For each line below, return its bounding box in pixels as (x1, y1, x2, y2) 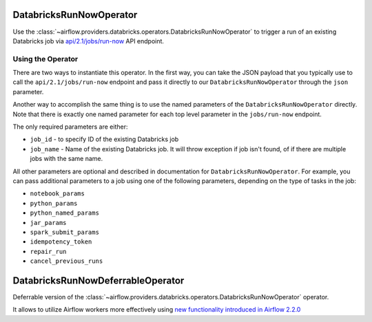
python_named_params (30, 209, 100, 217)
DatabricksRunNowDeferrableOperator (12, 275, 185, 286)
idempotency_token (30, 238, 92, 246)
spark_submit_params (30, 228, 100, 236)
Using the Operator (12, 54, 79, 63)
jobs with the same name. (30, 155, 103, 163)
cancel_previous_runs (30, 257, 103, 265)
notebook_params (30, 190, 85, 197)
